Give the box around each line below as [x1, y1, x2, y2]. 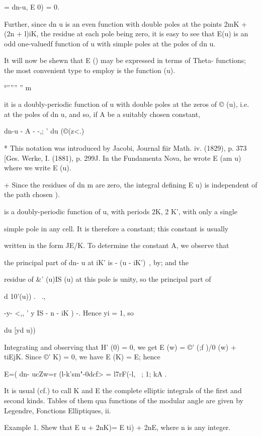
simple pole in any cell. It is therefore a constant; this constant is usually [4, 223, 229, 233]
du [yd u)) [4, 325, 36, 335]
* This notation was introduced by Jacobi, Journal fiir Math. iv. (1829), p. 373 [4, 142, 247, 153]
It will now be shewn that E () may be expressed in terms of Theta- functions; [4, 55, 246, 66]
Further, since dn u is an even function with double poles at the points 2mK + [4, 18, 247, 29]
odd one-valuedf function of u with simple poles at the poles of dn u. [4, 38, 216, 48]
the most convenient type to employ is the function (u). [4, 65, 176, 75]
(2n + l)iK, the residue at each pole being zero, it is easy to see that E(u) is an [4, 28, 248, 39]
